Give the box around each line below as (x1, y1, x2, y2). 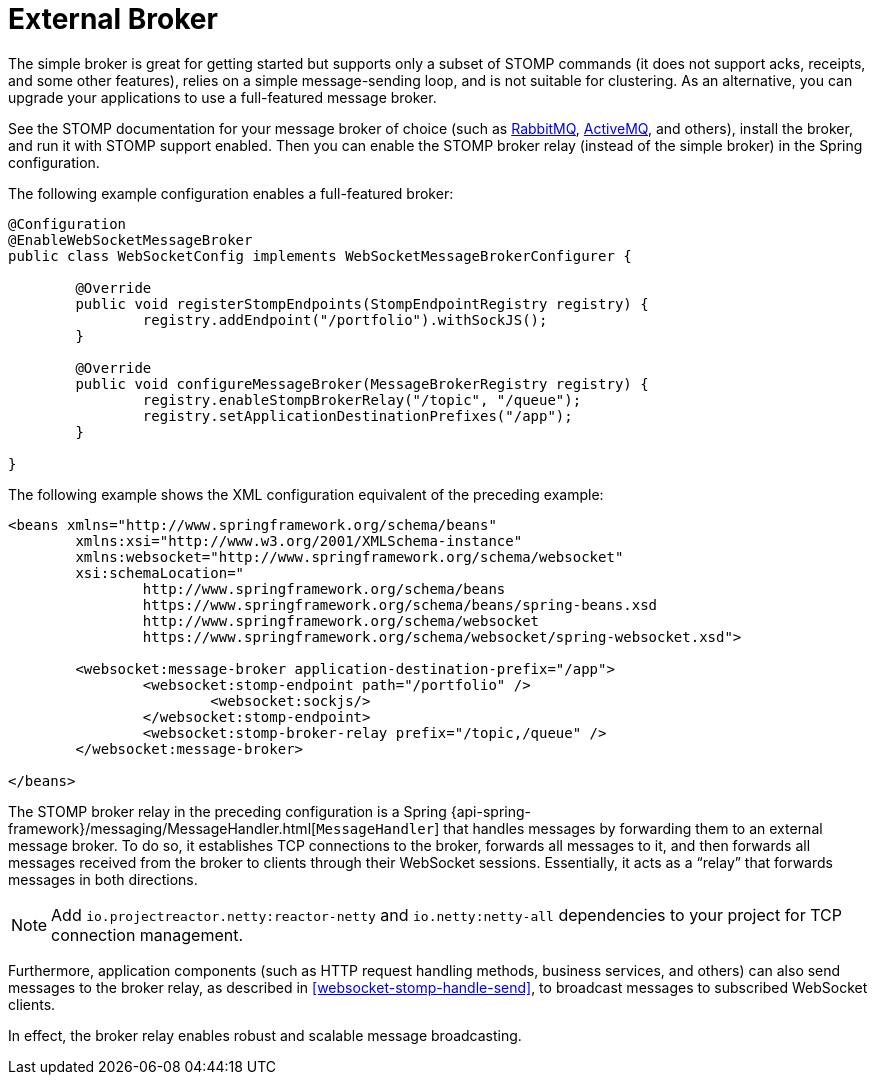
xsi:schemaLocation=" (75, 564, 245, 581)
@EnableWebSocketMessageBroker (8, 231, 253, 248)
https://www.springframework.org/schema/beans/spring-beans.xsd (142, 596, 658, 613)
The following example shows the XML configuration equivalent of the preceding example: (8, 485, 604, 503)
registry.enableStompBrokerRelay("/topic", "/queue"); (142, 391, 582, 408)
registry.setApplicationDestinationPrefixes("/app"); (142, 407, 573, 424)
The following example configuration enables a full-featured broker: (8, 184, 454, 202)
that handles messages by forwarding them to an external (443, 819, 823, 837)
